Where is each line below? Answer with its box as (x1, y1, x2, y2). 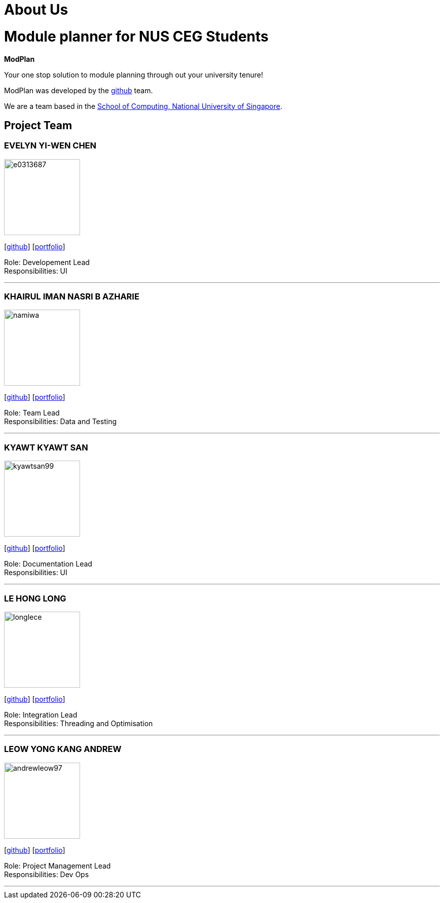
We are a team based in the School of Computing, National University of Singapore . (4, 101, 283, 110)
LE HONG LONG (4, 593, 66, 604)
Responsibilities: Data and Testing (4, 417, 117, 426)
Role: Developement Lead (4, 257, 90, 267)
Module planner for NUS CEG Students (4, 27, 269, 45)
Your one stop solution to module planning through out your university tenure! (4, 70, 263, 79)
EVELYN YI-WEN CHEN (4, 140, 97, 151)
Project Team (4, 119, 72, 132)
